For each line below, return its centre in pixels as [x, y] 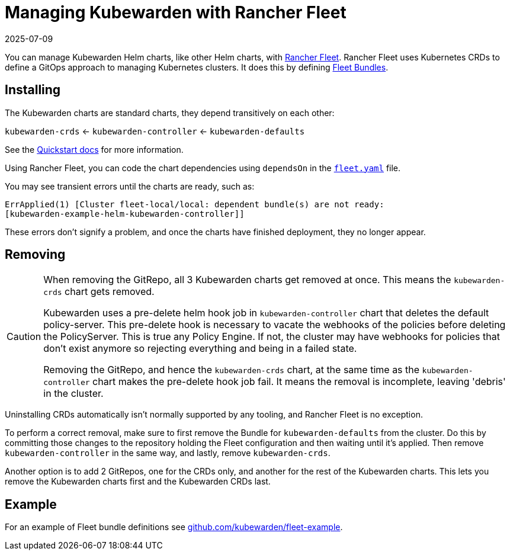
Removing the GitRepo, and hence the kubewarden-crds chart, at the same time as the [232, 370]
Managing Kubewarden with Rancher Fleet [176, 12]
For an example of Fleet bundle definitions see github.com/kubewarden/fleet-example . [174, 527]
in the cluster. [73, 394]
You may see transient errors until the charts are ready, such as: [130, 186]
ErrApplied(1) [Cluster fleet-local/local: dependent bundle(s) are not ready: [195, 204]
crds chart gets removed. [99, 292]
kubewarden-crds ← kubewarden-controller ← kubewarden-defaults [155, 131]
